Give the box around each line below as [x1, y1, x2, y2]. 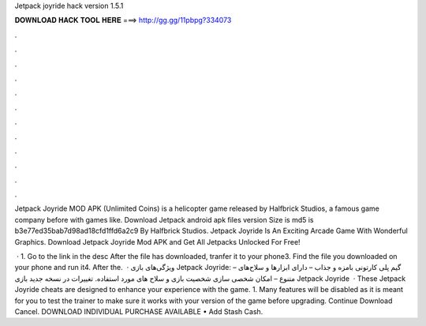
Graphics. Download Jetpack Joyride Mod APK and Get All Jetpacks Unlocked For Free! [14, 237, 301, 246]
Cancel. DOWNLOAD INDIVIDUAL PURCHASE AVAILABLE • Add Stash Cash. [14, 306, 263, 316]
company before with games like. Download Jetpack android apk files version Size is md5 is [14, 215, 314, 224]
